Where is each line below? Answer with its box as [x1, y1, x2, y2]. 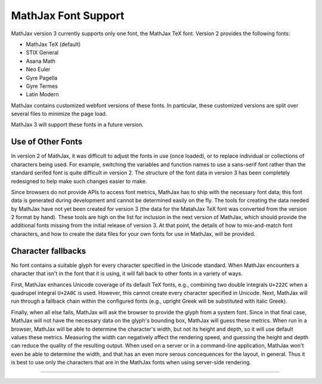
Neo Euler [26, 66, 51, 73]
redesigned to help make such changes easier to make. [11, 177, 147, 185]
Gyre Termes [26, 82, 58, 90]
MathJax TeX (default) [26, 41, 81, 48]
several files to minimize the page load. [11, 110, 107, 118]
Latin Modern [26, 91, 59, 98]
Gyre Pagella [26, 74, 58, 81]
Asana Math [26, 57, 56, 64]
